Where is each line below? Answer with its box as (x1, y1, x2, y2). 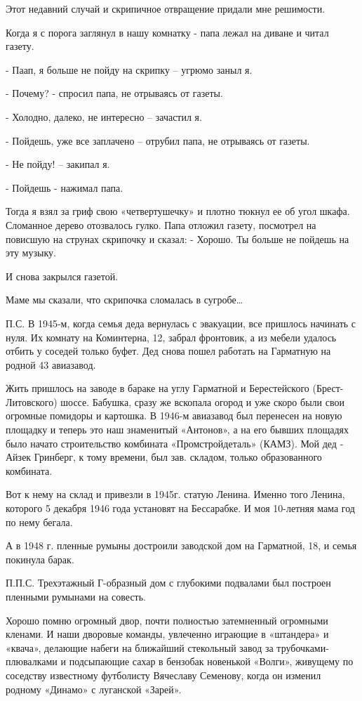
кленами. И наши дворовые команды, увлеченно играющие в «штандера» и (6, 627, 329, 641)
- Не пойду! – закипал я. (6, 157, 110, 171)
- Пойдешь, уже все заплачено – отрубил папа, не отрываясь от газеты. (6, 133, 310, 148)
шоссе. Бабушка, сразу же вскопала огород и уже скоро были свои (60, 394, 344, 409)
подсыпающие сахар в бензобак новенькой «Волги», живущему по (69, 654, 354, 669)
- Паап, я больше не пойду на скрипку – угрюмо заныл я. (6, 62, 253, 77)
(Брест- (312, 381, 344, 395)
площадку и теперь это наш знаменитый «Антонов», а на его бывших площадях (6, 422, 349, 437)
